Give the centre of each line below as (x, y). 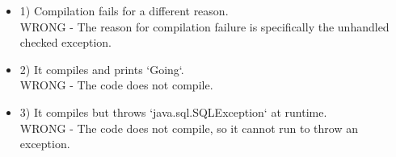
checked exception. (65, 42)
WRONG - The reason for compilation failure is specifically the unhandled (204, 26)
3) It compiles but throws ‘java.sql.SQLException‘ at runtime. (173, 112)
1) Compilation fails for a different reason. (124, 10)
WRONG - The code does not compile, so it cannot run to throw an (189, 128)
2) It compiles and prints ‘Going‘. (102, 69)
